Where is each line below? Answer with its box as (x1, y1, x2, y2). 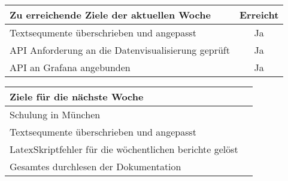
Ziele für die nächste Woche (10, 90, 144, 103)
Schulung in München (10, 108, 101, 121)
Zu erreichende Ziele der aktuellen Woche (10, 8, 211, 22)
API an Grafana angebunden (10, 60, 131, 74)
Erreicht (240, 8, 279, 22)
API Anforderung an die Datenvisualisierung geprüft (10, 43, 230, 57)
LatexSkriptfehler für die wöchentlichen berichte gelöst (10, 142, 238, 156)
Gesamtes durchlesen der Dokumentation (10, 159, 181, 173)
